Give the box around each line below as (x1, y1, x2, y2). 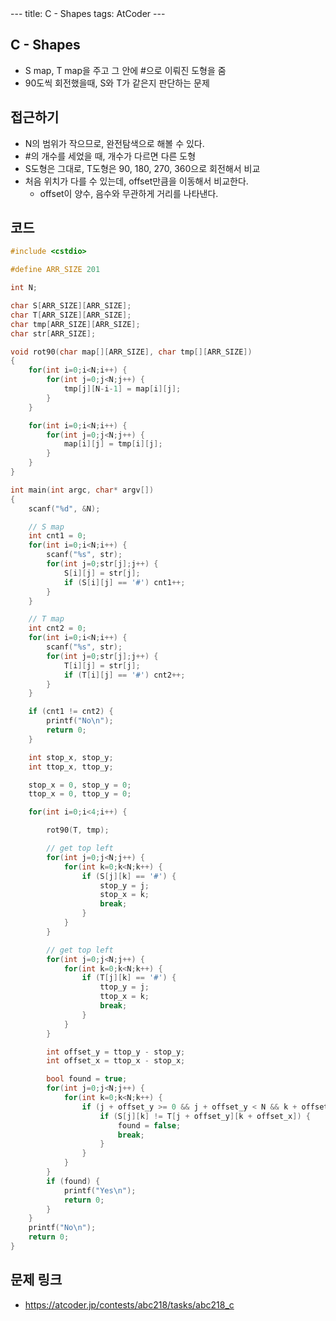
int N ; (10, 283, 38, 293)
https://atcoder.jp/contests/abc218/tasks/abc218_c (24, 1298, 235, 1311)
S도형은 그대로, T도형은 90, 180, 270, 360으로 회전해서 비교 (24, 162, 261, 174)
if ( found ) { (46, 1176, 101, 1186)
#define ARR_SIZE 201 (10, 265, 101, 275)
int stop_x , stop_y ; (28, 752, 114, 762)
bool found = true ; (46, 1074, 128, 1084)
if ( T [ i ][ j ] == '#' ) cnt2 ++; (63, 670, 186, 680)
